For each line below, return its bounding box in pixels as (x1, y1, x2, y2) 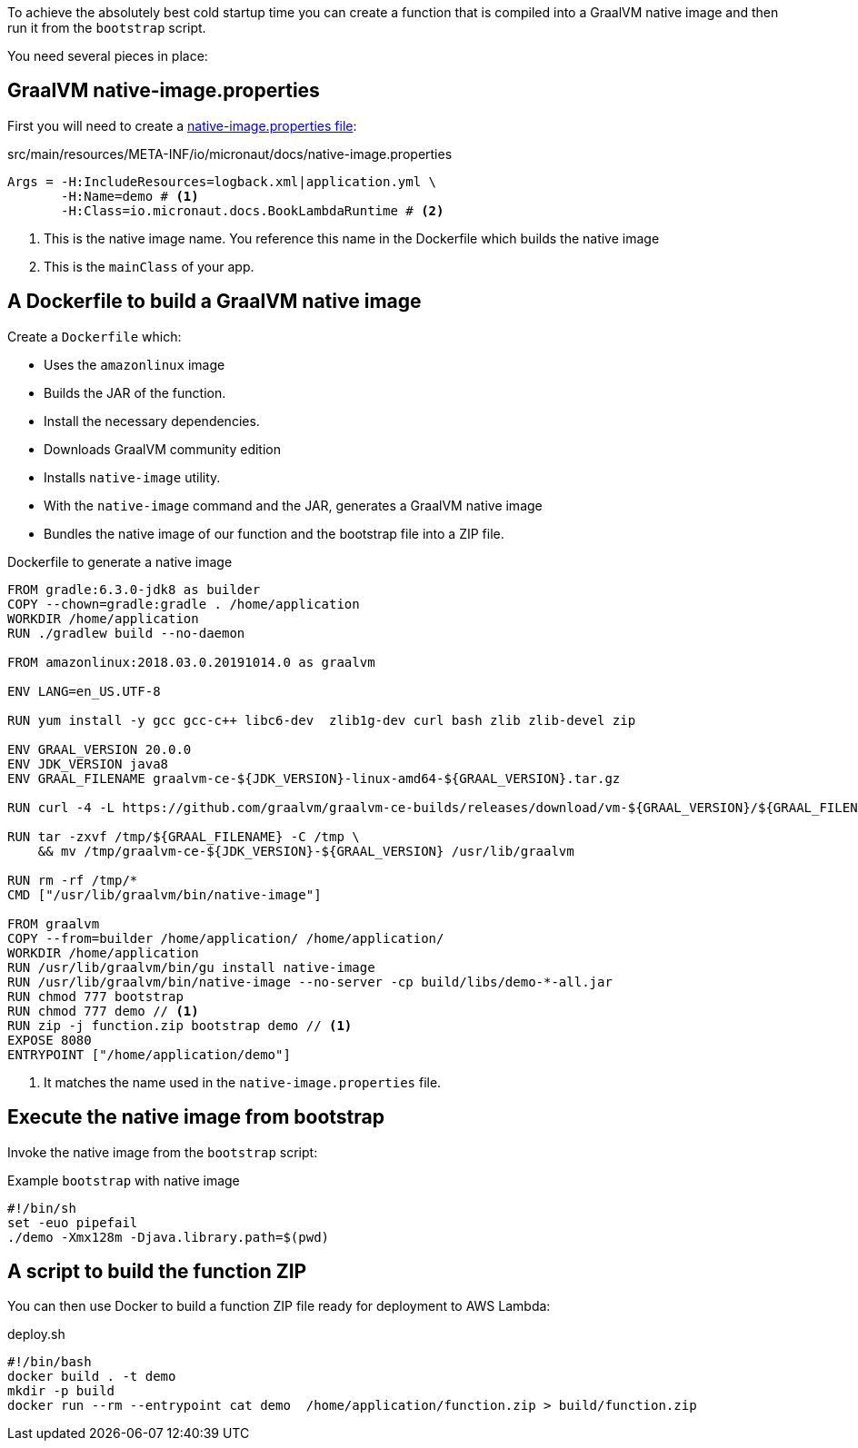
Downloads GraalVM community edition (44, 441, 282, 457)
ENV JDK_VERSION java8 (7, 756, 169, 771)
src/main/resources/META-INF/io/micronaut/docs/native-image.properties (7, 145, 453, 162)
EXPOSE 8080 (7, 1032, 92, 1047)
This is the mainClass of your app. (44, 258, 254, 274)
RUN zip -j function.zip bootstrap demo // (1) (7, 1017, 353, 1033)
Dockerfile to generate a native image (7, 553, 233, 570)
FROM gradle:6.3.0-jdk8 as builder (7, 581, 261, 597)
